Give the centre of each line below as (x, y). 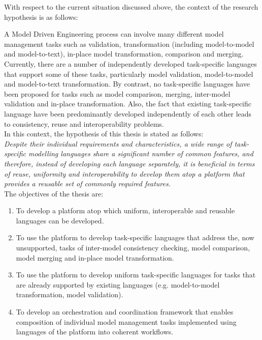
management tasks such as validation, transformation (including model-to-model (129, 44)
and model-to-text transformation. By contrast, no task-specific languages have (127, 84)
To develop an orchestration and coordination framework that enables (125, 312)
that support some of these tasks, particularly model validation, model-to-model (129, 74)
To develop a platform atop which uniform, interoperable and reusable (125, 210)
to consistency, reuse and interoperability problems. (84, 123)
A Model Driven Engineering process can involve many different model (114, 34)
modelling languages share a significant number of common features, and (141, 153)
